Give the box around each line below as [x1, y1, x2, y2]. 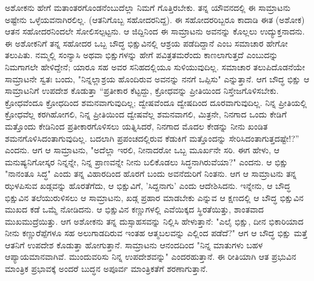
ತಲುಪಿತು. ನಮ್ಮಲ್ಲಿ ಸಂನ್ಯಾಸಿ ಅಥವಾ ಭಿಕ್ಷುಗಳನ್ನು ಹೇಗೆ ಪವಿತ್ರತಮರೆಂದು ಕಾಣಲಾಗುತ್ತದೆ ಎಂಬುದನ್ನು [5, 48, 278, 61]
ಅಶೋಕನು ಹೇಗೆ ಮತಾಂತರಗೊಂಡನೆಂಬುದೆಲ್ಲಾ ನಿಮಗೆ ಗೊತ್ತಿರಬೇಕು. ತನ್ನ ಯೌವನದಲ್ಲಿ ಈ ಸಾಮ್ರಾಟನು [5, 1, 290, 13]
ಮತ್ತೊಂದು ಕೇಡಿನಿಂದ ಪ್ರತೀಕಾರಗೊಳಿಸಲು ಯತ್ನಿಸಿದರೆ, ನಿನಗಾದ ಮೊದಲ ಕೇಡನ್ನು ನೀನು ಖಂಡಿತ [5, 119, 268, 132]
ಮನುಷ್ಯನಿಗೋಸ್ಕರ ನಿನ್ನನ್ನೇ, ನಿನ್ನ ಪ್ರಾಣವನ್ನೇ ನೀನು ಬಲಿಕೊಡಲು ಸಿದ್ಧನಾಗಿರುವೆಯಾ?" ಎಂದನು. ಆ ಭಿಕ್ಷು [5, 155, 289, 168]
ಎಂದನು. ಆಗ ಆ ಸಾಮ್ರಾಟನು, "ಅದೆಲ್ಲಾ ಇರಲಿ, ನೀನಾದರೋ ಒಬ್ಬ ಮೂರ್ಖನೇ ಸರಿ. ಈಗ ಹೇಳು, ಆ [5, 144, 279, 156]
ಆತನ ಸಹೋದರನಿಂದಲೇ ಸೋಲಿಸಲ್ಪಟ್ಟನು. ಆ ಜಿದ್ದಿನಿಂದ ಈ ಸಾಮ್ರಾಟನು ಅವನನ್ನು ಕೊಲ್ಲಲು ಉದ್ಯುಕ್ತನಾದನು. [5, 25, 305, 38]
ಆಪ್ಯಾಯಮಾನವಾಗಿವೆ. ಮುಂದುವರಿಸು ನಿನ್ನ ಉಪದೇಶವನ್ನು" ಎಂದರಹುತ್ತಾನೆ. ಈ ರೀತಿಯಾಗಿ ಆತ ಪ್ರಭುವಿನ [5, 250, 296, 263]
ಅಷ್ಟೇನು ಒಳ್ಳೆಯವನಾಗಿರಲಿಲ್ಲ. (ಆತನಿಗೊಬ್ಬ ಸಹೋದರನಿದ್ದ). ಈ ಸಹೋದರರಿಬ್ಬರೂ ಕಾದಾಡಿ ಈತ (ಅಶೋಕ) [5, 13, 305, 25]
